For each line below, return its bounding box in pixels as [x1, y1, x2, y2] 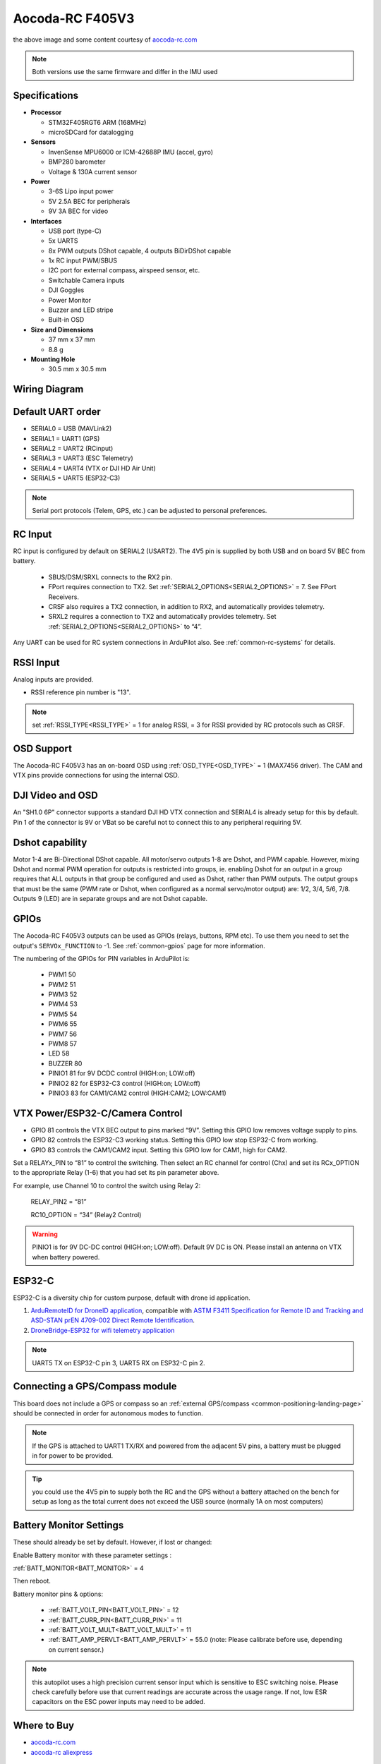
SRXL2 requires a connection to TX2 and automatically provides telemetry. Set [48, 612, 277, 621]
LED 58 [48, 1049, 70, 1058]
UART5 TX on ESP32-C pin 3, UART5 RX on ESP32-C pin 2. [32, 1358, 205, 1367]
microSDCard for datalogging [48, 128, 134, 137]
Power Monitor [48, 296, 92, 304]
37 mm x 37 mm [48, 335, 95, 344]
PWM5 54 [48, 1010, 78, 1018]
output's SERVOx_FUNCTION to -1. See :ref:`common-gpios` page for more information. [13, 941, 266, 950]
